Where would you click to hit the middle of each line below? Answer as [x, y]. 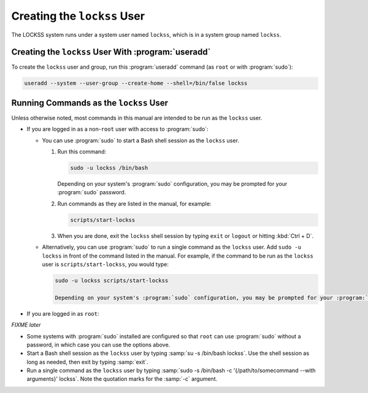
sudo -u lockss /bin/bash [109, 168]
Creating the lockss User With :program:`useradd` [111, 52]
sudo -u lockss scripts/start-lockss [112, 280]
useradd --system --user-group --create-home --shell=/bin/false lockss [136, 83]
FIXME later [26, 325]
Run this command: [82, 152]
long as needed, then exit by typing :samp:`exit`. [87, 362]
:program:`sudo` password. [92, 193]
